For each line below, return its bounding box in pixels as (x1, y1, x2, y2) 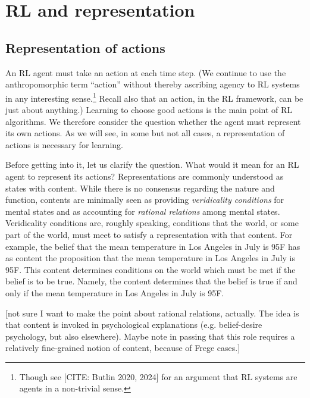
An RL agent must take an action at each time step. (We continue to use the (5, 66, 286, 79)
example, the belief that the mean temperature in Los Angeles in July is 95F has (5, 240, 300, 252)
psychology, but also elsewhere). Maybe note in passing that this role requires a (5, 330, 295, 342)
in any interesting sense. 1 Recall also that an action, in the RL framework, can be (5, 90, 303, 104)
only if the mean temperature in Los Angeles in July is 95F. (5, 286, 224, 299)
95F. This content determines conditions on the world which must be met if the (5, 263, 296, 275)
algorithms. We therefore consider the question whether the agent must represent (5, 115, 301, 127)
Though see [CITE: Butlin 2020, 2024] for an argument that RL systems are (19, 370, 298, 383)
